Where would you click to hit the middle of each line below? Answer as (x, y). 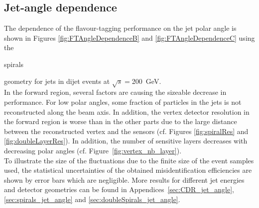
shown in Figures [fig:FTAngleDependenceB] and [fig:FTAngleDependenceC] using (129, 37)
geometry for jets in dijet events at (57, 81)
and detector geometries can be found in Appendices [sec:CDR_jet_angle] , (119, 189)
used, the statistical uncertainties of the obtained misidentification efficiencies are (128, 170)
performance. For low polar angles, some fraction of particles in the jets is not (123, 102)
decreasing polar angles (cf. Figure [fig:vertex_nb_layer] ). (93, 150)
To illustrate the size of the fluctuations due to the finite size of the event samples (129, 160)
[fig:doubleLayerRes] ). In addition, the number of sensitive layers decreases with (126, 141)
